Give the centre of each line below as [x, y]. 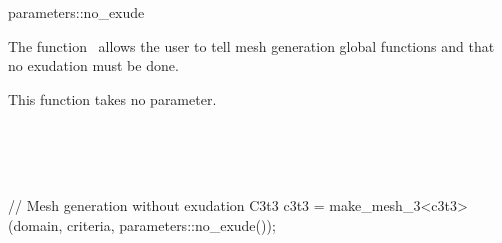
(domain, [35, 224]
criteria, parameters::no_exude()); [171, 224]
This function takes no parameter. [112, 98]
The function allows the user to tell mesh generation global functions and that [251, 45]
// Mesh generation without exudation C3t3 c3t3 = [166, 205]
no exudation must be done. [93, 65]
